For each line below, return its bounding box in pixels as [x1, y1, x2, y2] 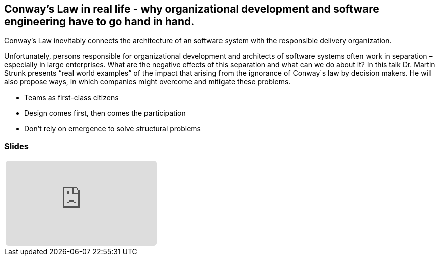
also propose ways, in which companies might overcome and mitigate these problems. [4, 77, 291, 86]
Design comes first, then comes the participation [24, 109, 186, 118]
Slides [4, 141, 29, 151]
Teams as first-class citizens [24, 93, 119, 102]
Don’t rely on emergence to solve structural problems [24, 124, 201, 133]
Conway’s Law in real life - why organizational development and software [4, 3, 379, 15]
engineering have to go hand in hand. [4, 15, 195, 28]
